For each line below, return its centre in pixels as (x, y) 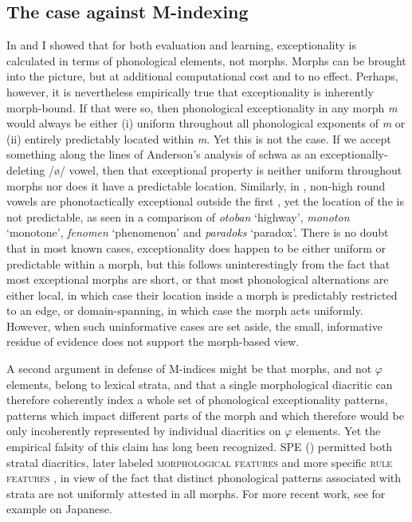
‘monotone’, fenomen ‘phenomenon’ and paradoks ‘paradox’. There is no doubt (198, 232)
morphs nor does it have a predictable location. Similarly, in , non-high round (196, 185)
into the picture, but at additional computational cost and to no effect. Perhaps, (202, 76)
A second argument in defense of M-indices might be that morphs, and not (189, 369)
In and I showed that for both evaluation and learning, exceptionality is (181, 45)
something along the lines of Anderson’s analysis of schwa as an (162, 154)
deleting (26, 169)
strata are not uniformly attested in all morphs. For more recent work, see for (196, 493)
